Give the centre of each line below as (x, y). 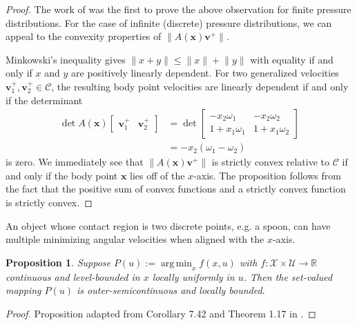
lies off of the (157, 175)
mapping (23, 290)
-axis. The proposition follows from (267, 175)
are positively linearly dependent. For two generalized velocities (205, 73)
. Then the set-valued (288, 276)
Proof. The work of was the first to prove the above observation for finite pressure (178, 9)
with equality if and (292, 59)
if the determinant (44, 100)
